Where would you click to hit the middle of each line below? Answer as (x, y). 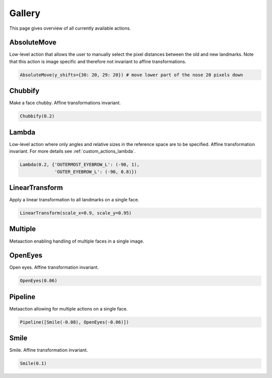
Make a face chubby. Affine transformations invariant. (65, 103)
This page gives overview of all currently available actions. (70, 28)
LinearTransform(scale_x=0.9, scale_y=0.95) (76, 213)
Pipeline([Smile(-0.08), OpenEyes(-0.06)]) (75, 322)
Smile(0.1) (33, 363)
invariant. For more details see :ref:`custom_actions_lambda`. (73, 152)
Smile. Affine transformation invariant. (49, 350)
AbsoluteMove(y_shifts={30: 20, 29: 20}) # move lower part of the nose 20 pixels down (131, 75)
